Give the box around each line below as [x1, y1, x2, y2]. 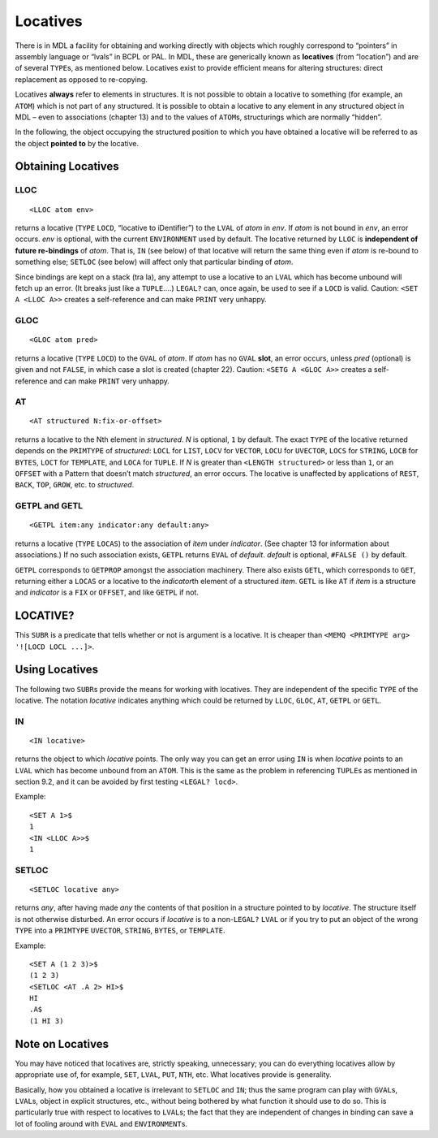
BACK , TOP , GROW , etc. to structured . [15, 480, 135, 490]
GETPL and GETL [15, 500, 84, 512]
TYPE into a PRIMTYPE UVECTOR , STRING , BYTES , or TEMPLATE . [15, 926, 226, 936]
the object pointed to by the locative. [15, 138, 140, 148]
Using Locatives [15, 663, 99, 677]
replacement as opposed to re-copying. [15, 74, 148, 84]
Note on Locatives [15, 1036, 109, 1051]
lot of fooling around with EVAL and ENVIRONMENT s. [15, 1119, 188, 1128]
